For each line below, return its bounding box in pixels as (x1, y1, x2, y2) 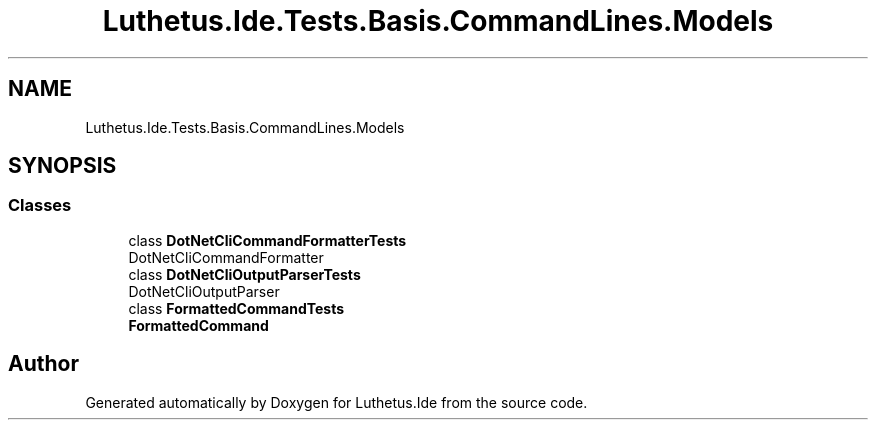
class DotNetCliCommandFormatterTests (128, 231, 407, 249)
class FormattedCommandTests (128, 299, 345, 317)
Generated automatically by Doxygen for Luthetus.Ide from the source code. (85, 393, 588, 411)
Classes (8, 195, 72, 216)
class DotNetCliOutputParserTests (128, 265, 361, 283)
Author (8, 351, 79, 377)
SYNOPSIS (8, 153, 117, 179)
